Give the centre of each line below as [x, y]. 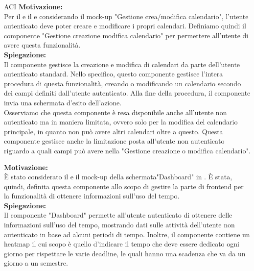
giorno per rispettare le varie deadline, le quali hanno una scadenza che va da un [125, 253]
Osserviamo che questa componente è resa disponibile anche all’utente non [115, 112]
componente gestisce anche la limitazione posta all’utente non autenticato [114, 141]
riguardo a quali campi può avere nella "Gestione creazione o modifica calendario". [127, 150]
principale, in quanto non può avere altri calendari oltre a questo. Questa [114, 131]
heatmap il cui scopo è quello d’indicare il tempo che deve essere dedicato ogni [122, 244]
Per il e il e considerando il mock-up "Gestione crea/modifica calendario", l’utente [126, 16]
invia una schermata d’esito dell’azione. [63, 102]
